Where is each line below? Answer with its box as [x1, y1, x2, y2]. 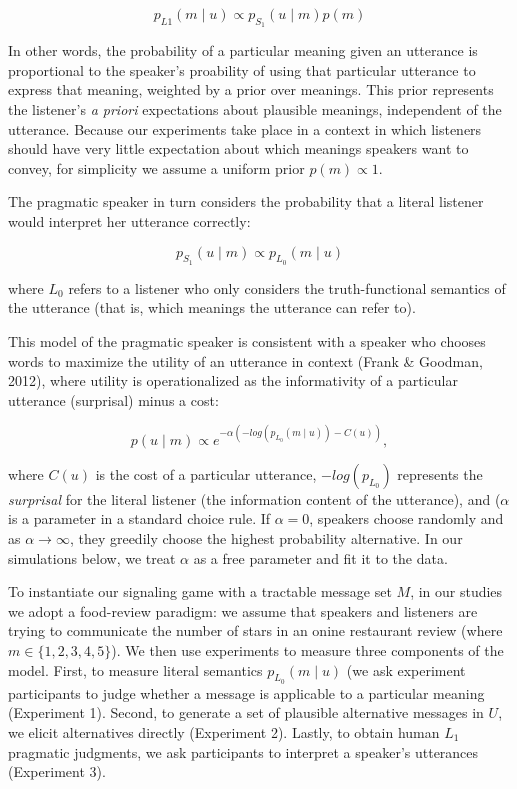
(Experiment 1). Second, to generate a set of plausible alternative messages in [8, 702, 484, 723]
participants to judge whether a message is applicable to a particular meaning [8, 682, 485, 703]
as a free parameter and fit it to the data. [193, 547, 448, 568]
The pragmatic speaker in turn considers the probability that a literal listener [8, 191, 484, 212]
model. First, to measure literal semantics [8, 659, 263, 680]
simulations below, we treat [8, 547, 176, 568]
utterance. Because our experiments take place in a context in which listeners [8, 118, 482, 139]
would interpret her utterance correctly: [8, 210, 251, 231]
